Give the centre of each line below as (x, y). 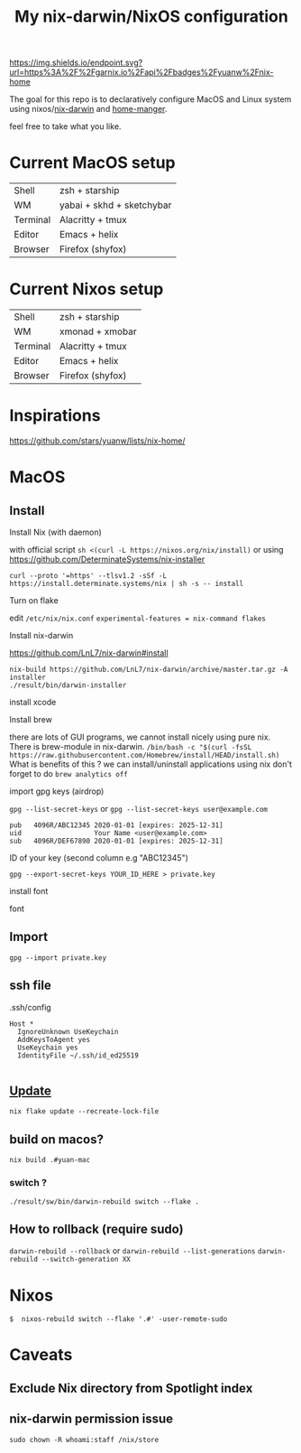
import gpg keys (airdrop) (57, 791)
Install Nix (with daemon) (55, 532)
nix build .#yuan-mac (50, 1160)
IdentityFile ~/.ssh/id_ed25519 (78, 1055)
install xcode (33, 702)
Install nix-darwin (41, 635)
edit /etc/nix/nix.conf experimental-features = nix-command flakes (137, 618)
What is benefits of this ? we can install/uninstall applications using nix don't (151, 764)
